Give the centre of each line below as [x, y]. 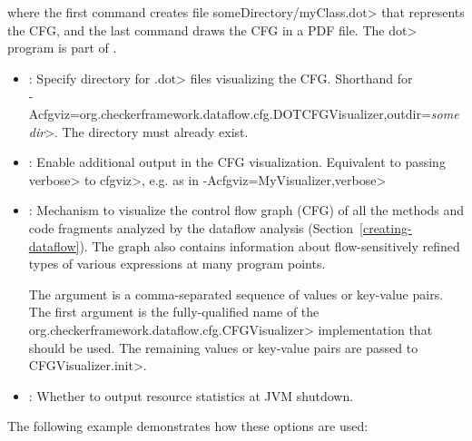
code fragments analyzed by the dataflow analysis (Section [191, 227]
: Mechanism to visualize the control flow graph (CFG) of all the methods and [246, 210]
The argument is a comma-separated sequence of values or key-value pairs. [236, 294]
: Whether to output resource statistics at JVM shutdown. [191, 395]
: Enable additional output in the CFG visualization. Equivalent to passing [237, 162]
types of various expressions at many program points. [177, 264]
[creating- [386, 227]
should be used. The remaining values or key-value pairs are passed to [223, 347]
